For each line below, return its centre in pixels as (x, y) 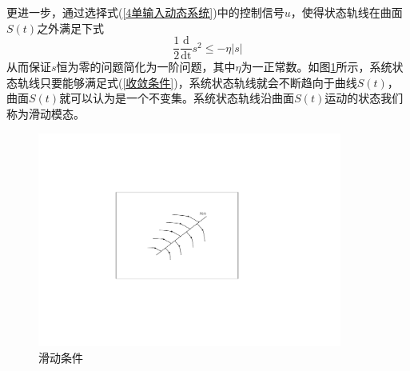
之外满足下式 (71, 28)
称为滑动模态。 (46, 114)
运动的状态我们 (364, 98)
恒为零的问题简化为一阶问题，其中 (146, 67)
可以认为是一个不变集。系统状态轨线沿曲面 (183, 98)
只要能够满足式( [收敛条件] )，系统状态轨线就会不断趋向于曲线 (198, 82)
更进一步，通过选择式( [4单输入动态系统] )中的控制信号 (145, 12)
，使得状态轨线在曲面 (346, 12)
